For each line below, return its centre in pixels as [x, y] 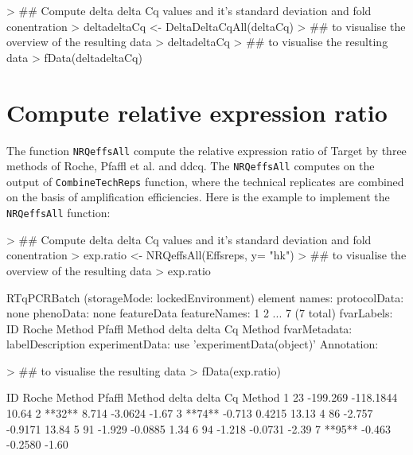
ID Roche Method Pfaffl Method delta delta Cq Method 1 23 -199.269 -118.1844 [202, 397]
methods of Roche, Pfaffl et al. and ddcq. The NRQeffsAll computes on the [191, 166]
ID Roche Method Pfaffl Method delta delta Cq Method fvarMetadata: [179, 328]
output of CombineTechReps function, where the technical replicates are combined [205, 181]
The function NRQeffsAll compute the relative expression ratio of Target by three [206, 150]
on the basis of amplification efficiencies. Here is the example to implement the [198, 197]
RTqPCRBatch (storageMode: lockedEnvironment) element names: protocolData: [205, 297]
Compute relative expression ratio [197, 112]
